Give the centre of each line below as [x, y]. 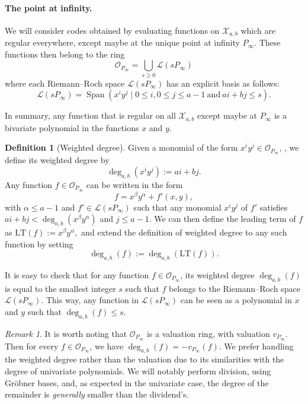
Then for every [32, 346]
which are [258, 30]
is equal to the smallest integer [60, 288]
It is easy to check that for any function [77, 274]
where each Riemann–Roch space [65, 83]
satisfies [274, 207]
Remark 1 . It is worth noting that [66, 333]
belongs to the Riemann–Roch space [235, 288]
